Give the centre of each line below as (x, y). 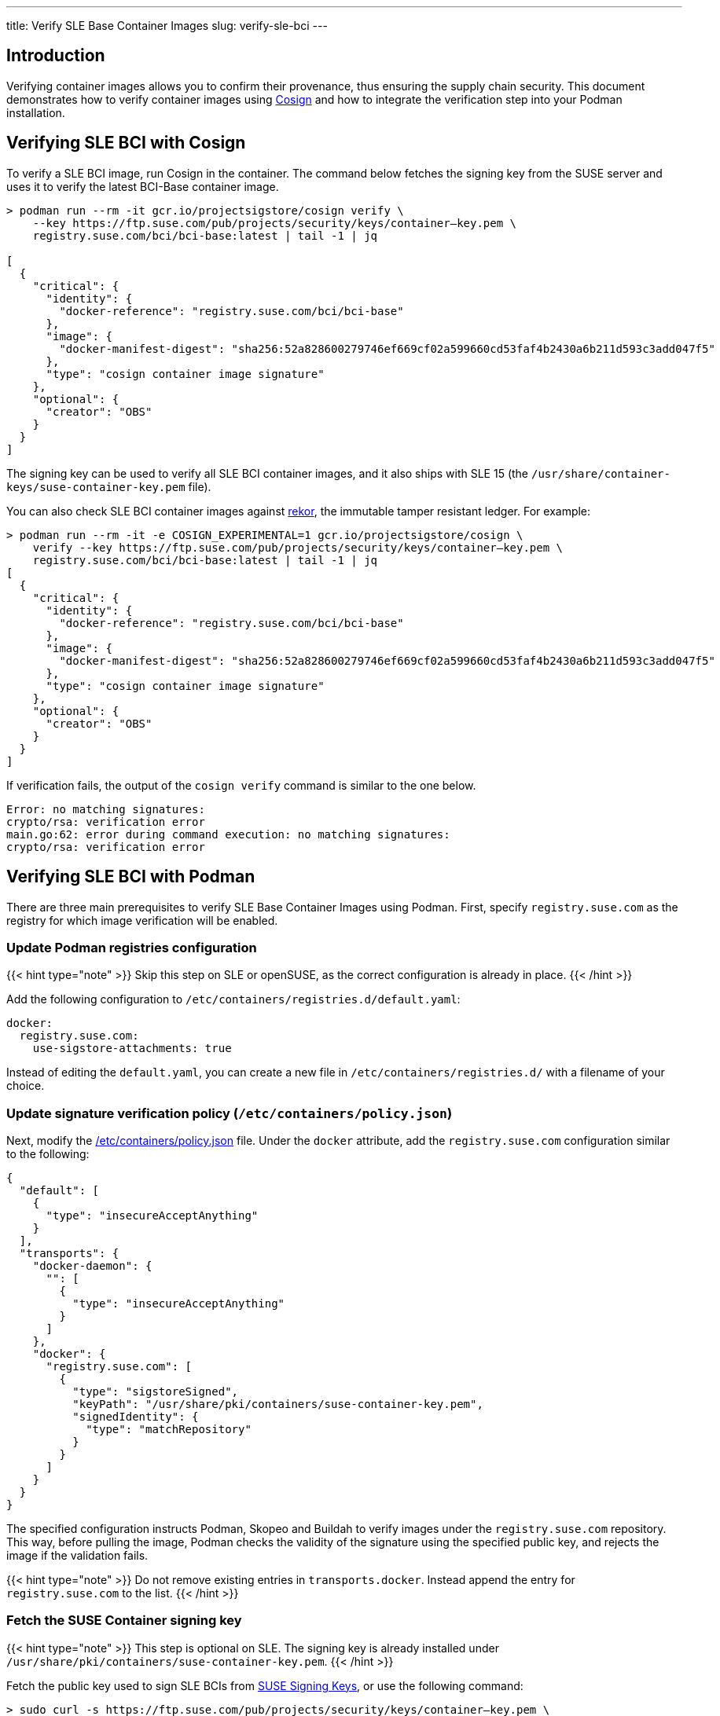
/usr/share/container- (601, 473)
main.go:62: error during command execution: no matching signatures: (228, 834)
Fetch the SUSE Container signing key (124, 1621)
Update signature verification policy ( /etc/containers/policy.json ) (230, 1113)
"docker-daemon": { (92, 1266)
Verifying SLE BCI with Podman (131, 877)
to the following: (48, 1154)
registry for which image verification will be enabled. (142, 920)
